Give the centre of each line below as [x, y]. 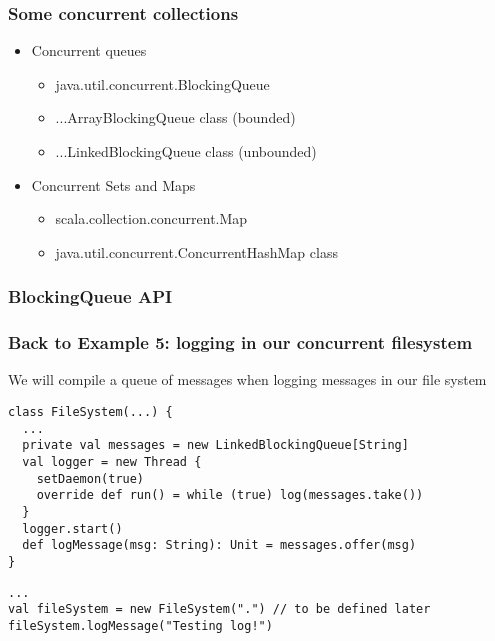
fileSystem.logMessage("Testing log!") [140, 625]
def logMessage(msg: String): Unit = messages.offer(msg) [219, 545]
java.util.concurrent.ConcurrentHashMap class [196, 251]
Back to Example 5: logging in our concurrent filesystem [240, 342]
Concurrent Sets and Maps [113, 184]
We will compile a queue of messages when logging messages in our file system [247, 379]
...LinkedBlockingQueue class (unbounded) [186, 151]
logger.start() [72, 528]
